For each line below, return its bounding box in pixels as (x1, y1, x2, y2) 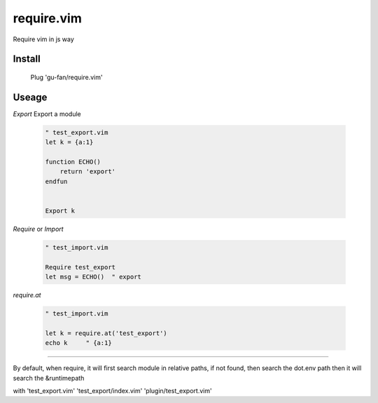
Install (13, 53, 41, 65)
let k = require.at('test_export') (45, 329, 167, 337)
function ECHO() (45, 158, 101, 166)
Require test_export (45, 263, 115, 271)
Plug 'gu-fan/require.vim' (30, 73, 103, 81)
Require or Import (13, 225, 64, 233)
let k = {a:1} (45, 139, 94, 146)
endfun (45, 177, 68, 185)
